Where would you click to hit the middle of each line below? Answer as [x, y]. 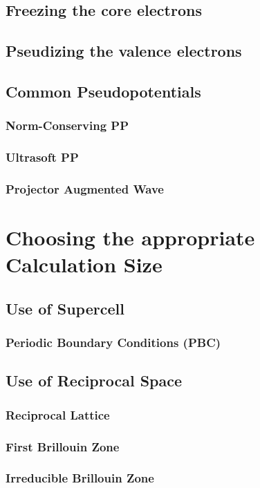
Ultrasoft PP [42, 157]
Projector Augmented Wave [85, 188]
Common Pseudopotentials [103, 91]
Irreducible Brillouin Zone [80, 478]
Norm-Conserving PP [67, 125]
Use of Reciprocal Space [94, 381]
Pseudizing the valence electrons [124, 51]
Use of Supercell [65, 308]
